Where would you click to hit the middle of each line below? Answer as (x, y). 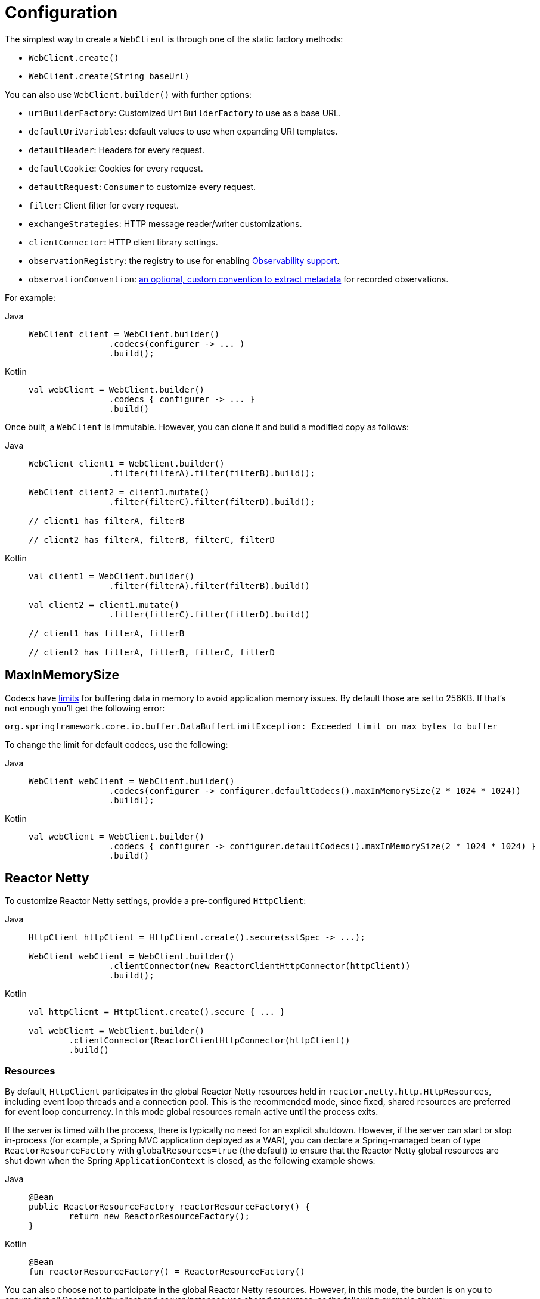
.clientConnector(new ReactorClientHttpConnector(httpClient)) (260, 966)
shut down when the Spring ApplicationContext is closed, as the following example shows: (190, 1161)
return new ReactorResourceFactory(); (159, 1216)
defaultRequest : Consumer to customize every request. (142, 187)
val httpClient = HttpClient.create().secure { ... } (157, 1012)
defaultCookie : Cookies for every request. (116, 168)
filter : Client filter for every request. (104, 205)
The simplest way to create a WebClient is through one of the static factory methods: (174, 39)
